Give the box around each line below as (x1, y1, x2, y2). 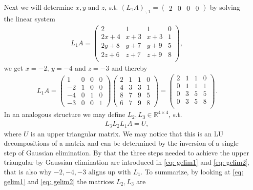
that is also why (4, 166, 52, 176)
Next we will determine (4, 2, 73, 12)
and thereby (111, 62, 148, 73)
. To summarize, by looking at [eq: (141, 166, 244, 176)
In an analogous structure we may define (4, 109, 126, 119)
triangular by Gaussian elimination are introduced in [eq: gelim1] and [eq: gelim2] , (4, 157, 250, 167)
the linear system (4, 13, 55, 23)
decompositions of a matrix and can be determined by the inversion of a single (4, 138, 239, 148)
